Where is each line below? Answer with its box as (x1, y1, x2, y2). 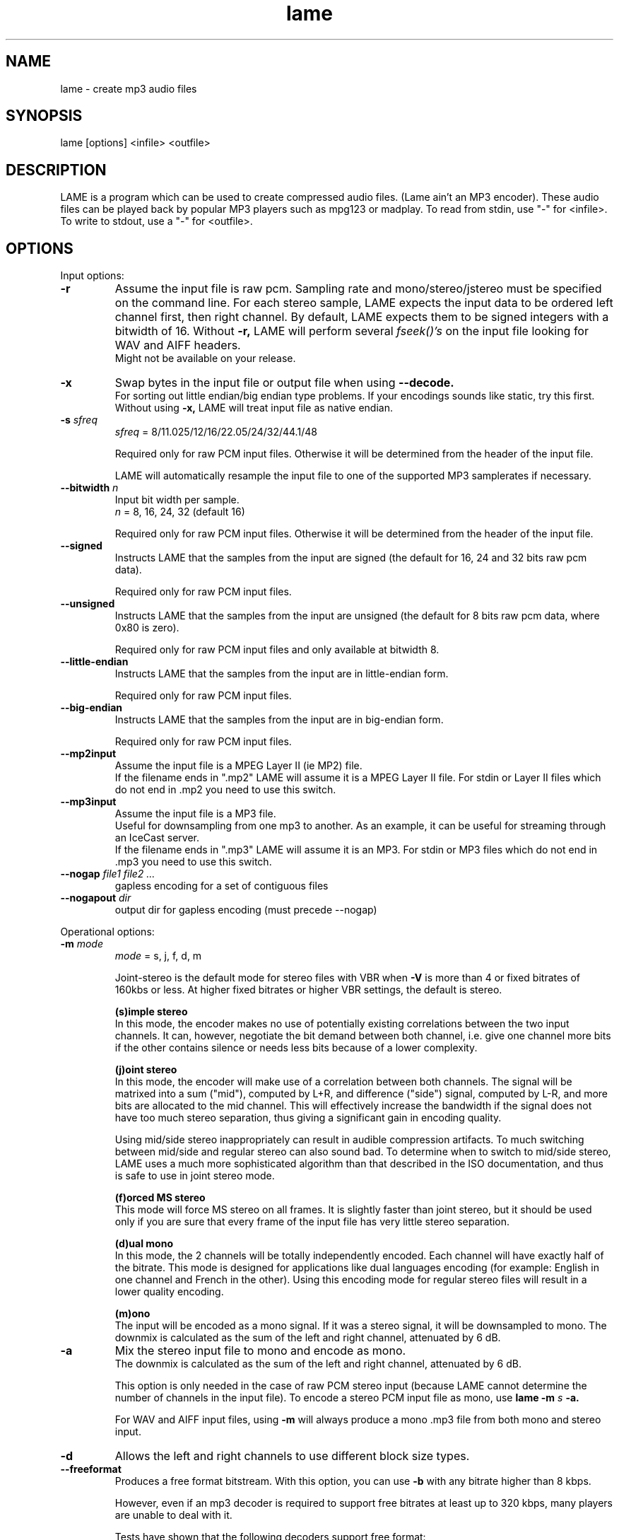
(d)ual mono (114, 1237, 173, 1250)
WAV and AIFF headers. (114, 338, 241, 353)
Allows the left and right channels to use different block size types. (114, 1449, 470, 1464)
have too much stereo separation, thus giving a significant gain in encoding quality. (114, 1112, 502, 1124)
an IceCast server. (114, 832, 200, 844)
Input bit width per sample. (114, 494, 240, 506)
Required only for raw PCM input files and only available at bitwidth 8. (114, 643, 440, 656)
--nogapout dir (60, 892, 131, 904)
